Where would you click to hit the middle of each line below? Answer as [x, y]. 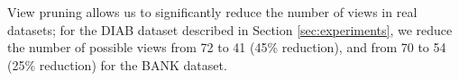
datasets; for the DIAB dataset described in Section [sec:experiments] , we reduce [230, 29]
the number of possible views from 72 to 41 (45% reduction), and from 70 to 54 [227, 47]
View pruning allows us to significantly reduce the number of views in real [212, 12]
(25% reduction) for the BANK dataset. [117, 64]
